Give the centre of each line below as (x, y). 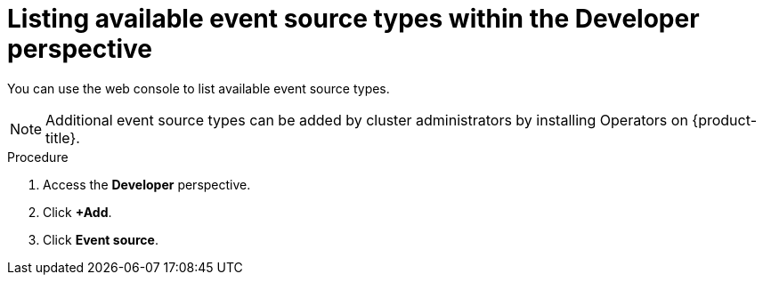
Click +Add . (77, 212)
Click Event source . (101, 239)
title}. (63, 137)
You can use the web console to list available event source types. (199, 88)
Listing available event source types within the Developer (353, 19)
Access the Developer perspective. (147, 184)
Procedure (38, 157)
